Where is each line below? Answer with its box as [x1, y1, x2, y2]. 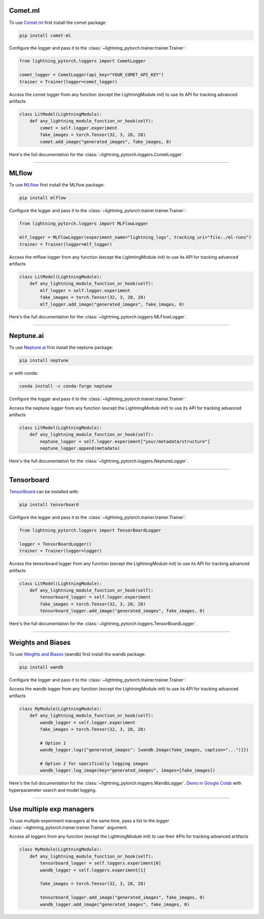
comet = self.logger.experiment [40, 125, 117, 131]
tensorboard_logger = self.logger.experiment [40, 594, 151, 600]
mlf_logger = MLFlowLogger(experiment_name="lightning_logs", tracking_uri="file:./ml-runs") [19, 235, 252, 240]
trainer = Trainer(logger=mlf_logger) [19, 242, 112, 247]
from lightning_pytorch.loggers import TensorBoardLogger [19, 528, 161, 533]
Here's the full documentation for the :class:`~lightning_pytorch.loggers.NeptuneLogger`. [9, 458, 189, 464]
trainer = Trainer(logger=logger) [19, 548, 102, 554]
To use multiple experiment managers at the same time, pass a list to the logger [9, 818, 170, 823]
